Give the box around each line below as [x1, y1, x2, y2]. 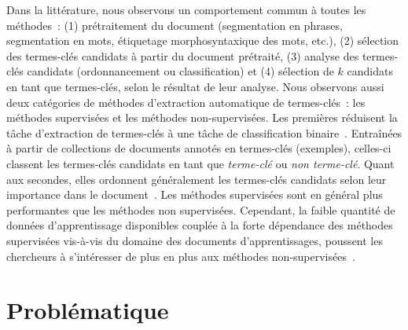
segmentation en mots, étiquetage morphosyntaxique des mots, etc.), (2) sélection [6, 32, 399, 49]
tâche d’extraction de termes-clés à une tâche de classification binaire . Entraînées [6, 124, 402, 141]
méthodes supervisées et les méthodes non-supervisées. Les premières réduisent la [6, 109, 398, 126]
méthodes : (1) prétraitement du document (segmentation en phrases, [6, 16, 343, 33]
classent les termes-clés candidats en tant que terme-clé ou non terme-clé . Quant [6, 155, 395, 171]
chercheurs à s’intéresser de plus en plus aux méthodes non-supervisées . [6, 247, 355, 264]
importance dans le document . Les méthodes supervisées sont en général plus [6, 186, 383, 203]
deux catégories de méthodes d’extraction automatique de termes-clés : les [6, 93, 366, 110]
